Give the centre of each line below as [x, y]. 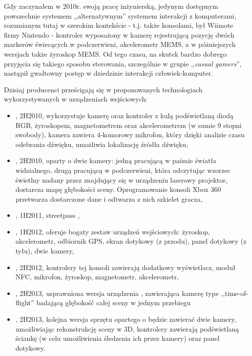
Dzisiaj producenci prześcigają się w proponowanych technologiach [103, 89]
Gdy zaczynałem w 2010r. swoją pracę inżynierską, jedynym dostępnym [111, 6]
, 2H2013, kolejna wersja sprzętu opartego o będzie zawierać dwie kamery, [126, 319]
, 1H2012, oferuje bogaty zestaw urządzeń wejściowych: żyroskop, [113, 231]
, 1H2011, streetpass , [48, 215]
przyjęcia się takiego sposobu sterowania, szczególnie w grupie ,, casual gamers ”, [123, 63]
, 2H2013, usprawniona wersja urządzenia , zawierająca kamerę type [117, 293]
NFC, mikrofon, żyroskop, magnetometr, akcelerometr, [97, 277]
